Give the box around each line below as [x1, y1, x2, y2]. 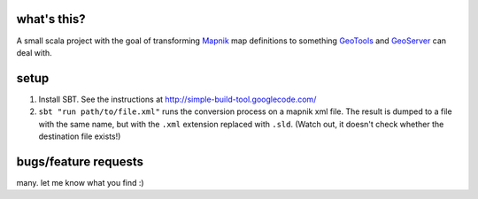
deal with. [16, 47, 52, 57]
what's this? [16, 11, 86, 27]
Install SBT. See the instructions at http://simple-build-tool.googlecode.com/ [38, 94, 317, 104]
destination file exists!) [38, 131, 121, 142]
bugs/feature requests [16, 154, 144, 169]
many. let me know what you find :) [16, 177, 145, 188]
